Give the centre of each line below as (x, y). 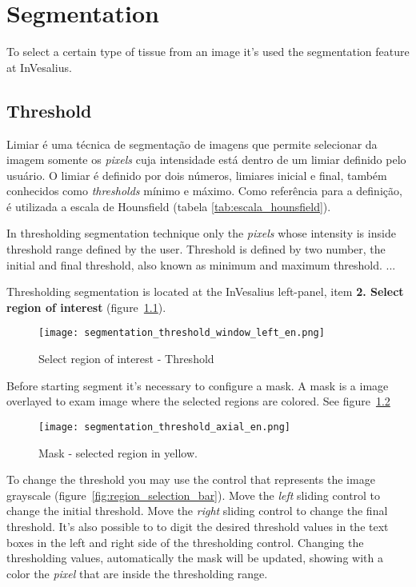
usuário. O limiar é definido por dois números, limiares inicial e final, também (197, 175)
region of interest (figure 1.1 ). (86, 307)
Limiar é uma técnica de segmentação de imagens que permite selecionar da (192, 144)
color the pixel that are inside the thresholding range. (137, 573)
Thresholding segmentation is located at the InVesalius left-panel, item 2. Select (205, 292)
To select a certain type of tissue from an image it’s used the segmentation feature (208, 52)
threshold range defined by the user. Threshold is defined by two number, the (196, 249)
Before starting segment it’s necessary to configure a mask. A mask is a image (198, 385)
